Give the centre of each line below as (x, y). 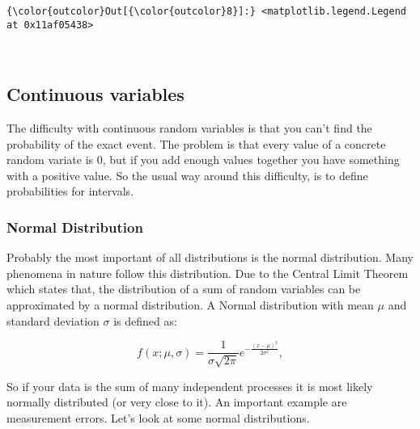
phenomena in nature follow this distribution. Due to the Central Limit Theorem (208, 273)
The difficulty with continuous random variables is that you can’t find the (189, 128)
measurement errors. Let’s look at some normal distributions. (158, 417)
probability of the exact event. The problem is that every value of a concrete (196, 143)
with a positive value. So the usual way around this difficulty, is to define (187, 175)
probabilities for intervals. (70, 191)
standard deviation (53, 320)
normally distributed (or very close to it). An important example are (177, 402)
